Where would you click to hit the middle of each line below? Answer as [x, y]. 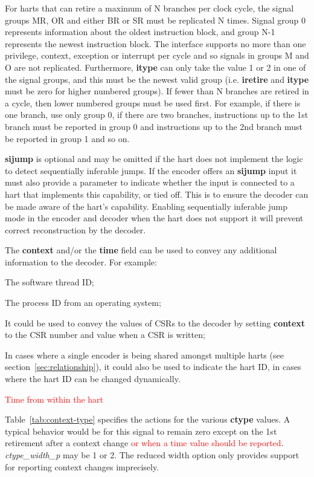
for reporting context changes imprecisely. [82, 466]
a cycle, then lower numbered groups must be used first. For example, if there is [153, 102]
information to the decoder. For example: [81, 261]
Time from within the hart [54, 399]
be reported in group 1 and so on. [67, 138]
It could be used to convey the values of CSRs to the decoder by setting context [155, 323]
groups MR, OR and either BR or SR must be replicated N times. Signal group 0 [155, 20]
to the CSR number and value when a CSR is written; [105, 335]
